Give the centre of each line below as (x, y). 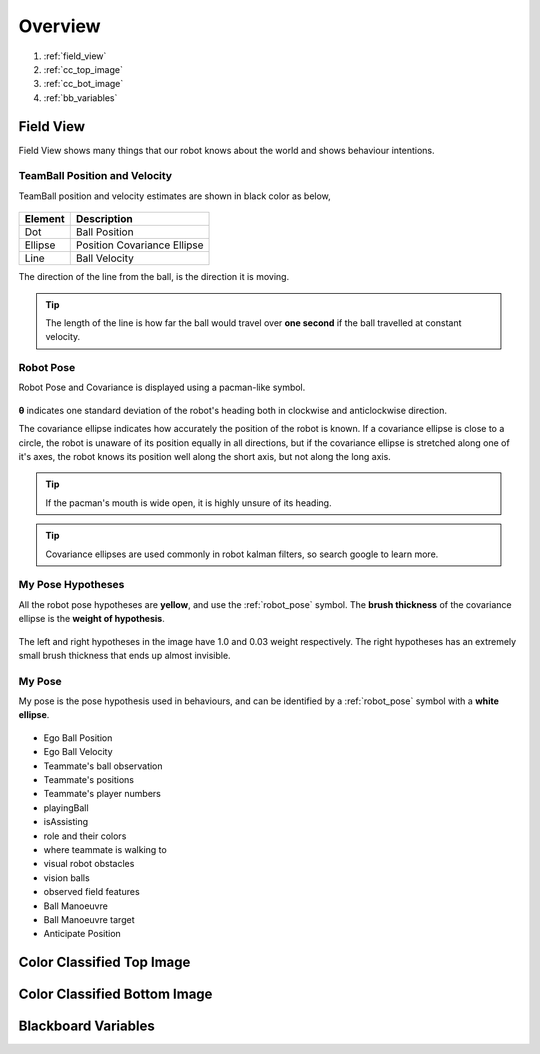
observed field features (91, 892)
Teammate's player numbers (102, 794)
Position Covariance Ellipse (139, 245)
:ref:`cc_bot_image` (83, 84)
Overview (59, 26)
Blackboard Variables (86, 1026)
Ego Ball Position (78, 737)
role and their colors (85, 836)
